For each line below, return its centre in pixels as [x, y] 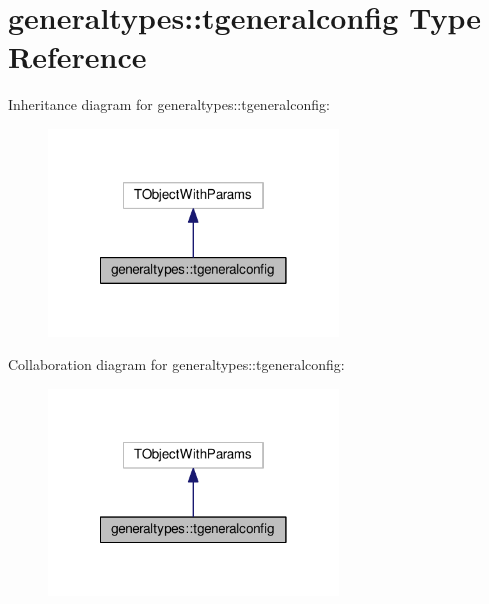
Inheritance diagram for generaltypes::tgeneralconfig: [169, 104]
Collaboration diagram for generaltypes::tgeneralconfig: [176, 364]
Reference [77, 56]
